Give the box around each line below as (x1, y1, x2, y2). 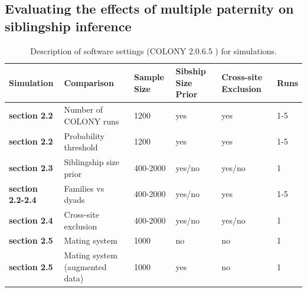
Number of (64, 103, 103, 116)
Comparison (64, 76, 114, 88)
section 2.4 (9, 214, 53, 226)
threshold (64, 141, 98, 153)
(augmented (64, 260, 107, 273)
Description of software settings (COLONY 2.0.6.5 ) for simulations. (30, 44, 277, 57)
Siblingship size (64, 156, 120, 168)
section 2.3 (9, 161, 53, 173)
